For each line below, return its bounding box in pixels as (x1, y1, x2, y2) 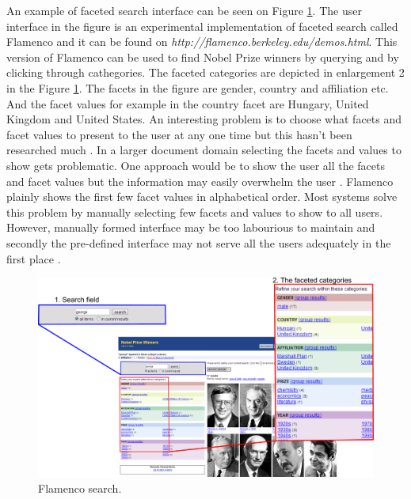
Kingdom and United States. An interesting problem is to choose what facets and (6, 111, 402, 127)
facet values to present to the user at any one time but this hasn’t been (6, 126, 352, 142)
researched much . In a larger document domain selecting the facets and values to (6, 142, 401, 158)
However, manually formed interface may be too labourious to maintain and (6, 219, 375, 236)
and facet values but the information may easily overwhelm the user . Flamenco (6, 172, 394, 189)
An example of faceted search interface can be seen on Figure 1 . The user (6, 2, 362, 18)
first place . (6, 250, 61, 267)
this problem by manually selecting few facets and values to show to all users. (6, 203, 383, 220)
